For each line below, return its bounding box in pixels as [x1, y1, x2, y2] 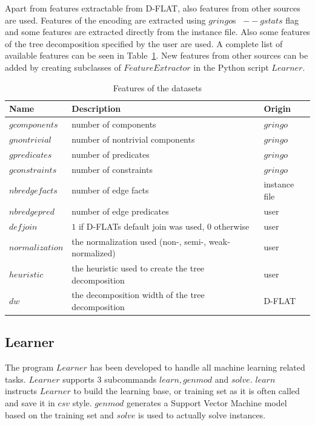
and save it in [5, 397, 55, 409]
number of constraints [71, 163, 153, 175]
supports [62, 372, 94, 385]
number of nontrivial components [71, 132, 195, 145]
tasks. [5, 372, 26, 385]
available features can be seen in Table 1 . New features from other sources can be [5, 49, 308, 62]
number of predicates [71, 148, 150, 160]
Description [71, 102, 121, 115]
